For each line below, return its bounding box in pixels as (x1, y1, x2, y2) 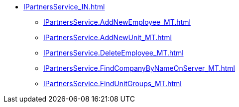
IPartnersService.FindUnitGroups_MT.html (43, 79, 182, 88)
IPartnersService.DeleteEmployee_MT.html (43, 49, 184, 57)
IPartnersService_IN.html (23, 2, 105, 11)
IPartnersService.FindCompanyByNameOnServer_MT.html (43, 64, 235, 72)
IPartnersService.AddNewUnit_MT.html (43, 33, 172, 42)
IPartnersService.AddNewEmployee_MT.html (43, 18, 191, 26)
